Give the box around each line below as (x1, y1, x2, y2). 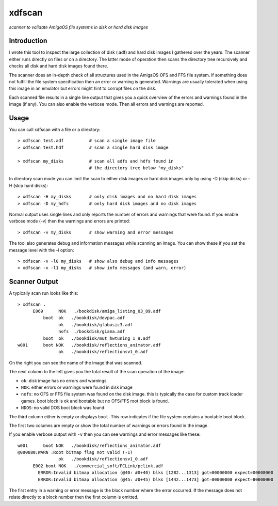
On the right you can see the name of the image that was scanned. (9, 360, 143, 365)
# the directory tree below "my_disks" (89, 165, 184, 171)
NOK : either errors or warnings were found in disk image (21, 384, 133, 390)
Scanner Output (9, 278, 58, 286)
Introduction (9, 37, 48, 45)
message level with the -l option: (9, 247, 75, 253)
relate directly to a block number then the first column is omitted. (9, 494, 139, 500)
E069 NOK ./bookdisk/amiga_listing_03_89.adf (33, 308, 161, 314)
